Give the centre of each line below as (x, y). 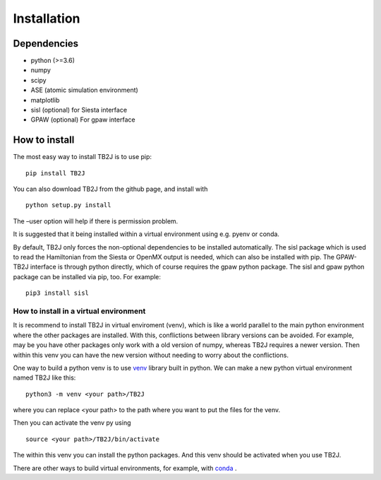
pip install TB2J (55, 173)
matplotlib (45, 100)
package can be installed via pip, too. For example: (87, 276)
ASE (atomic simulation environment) (85, 90)
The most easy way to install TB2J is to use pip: (82, 157)
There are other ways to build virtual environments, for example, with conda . (125, 468)
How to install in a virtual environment (79, 311)
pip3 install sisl (58, 293)
